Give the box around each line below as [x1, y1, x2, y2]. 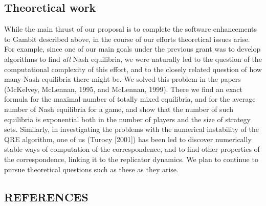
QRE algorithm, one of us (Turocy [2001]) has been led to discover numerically [4, 133, 252, 144]
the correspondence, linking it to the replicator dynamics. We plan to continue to [4, 153, 258, 164]
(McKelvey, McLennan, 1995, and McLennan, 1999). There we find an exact [4, 83, 242, 94]
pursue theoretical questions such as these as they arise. [4, 164, 179, 174]
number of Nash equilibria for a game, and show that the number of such [4, 103, 234, 114]
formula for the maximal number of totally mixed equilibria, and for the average [4, 94, 256, 104]
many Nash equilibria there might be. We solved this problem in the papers [4, 74, 241, 84]
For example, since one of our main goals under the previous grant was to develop [4, 43, 261, 54]
